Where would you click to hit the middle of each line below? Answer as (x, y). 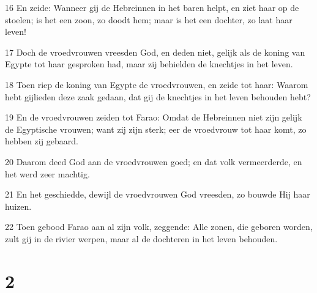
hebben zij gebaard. (42, 141)
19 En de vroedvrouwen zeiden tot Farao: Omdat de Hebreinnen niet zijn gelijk (154, 117)
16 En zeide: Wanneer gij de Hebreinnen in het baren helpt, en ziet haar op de (152, 7)
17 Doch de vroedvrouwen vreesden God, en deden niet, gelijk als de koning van (155, 52)
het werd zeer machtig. (47, 173)
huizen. (18, 206)
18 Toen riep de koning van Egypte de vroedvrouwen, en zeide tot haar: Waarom (157, 84)
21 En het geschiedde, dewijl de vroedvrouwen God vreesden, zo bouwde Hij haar (158, 194)
